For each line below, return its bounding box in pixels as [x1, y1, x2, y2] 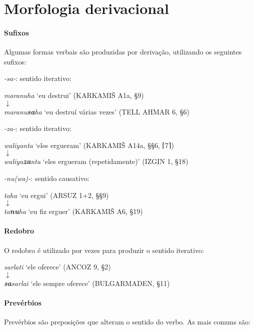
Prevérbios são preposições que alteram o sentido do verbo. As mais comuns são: [4, 316, 250, 327]
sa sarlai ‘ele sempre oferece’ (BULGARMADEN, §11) [4, 277, 170, 288]
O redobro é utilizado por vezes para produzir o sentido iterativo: [4, 244, 204, 255]
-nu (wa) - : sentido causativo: [4, 172, 89, 183]
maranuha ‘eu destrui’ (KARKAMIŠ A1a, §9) [4, 89, 144, 100]
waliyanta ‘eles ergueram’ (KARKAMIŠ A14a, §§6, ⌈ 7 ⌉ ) [4, 139, 174, 150]
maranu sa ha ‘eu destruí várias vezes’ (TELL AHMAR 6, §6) [4, 106, 189, 116]
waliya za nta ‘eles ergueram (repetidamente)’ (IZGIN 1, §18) [4, 156, 188, 166]
